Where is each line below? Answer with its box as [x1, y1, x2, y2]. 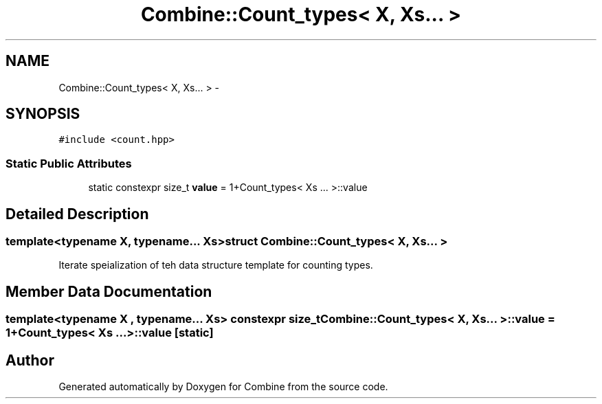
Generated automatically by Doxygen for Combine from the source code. [58, 381, 388, 393]
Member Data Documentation [5, 282, 212, 300]
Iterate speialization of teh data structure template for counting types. [58, 259, 373, 271]
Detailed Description [5, 205, 149, 223]
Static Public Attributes [5, 156, 132, 170]
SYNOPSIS [5, 105, 80, 123]
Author [5, 351, 54, 369]
